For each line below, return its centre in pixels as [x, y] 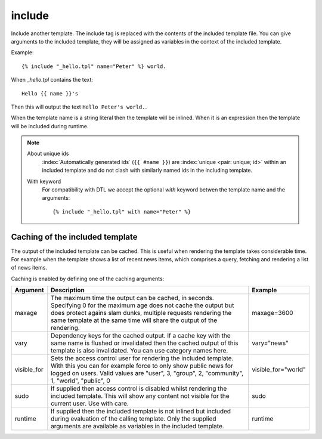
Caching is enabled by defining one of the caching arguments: [88, 279]
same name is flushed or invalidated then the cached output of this [145, 343]
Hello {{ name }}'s [50, 93]
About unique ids [48, 154]
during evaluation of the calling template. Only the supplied [134, 419]
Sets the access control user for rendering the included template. [142, 358]
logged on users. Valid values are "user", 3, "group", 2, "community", [147, 373]
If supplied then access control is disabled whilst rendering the [139, 389]
